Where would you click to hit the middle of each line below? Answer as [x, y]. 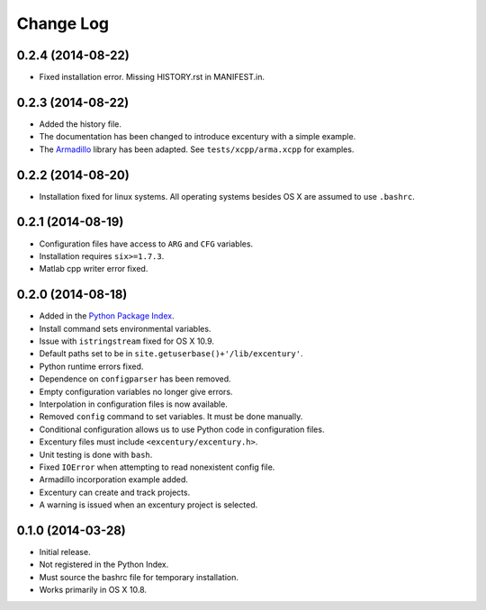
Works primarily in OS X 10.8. [93, 590]
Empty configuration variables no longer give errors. [136, 391]
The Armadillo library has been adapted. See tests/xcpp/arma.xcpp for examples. [197, 149]
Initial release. [65, 552]
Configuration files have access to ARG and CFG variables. [146, 244]
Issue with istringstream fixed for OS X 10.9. [127, 341]
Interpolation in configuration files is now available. [134, 404]
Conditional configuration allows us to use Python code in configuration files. [182, 429]
